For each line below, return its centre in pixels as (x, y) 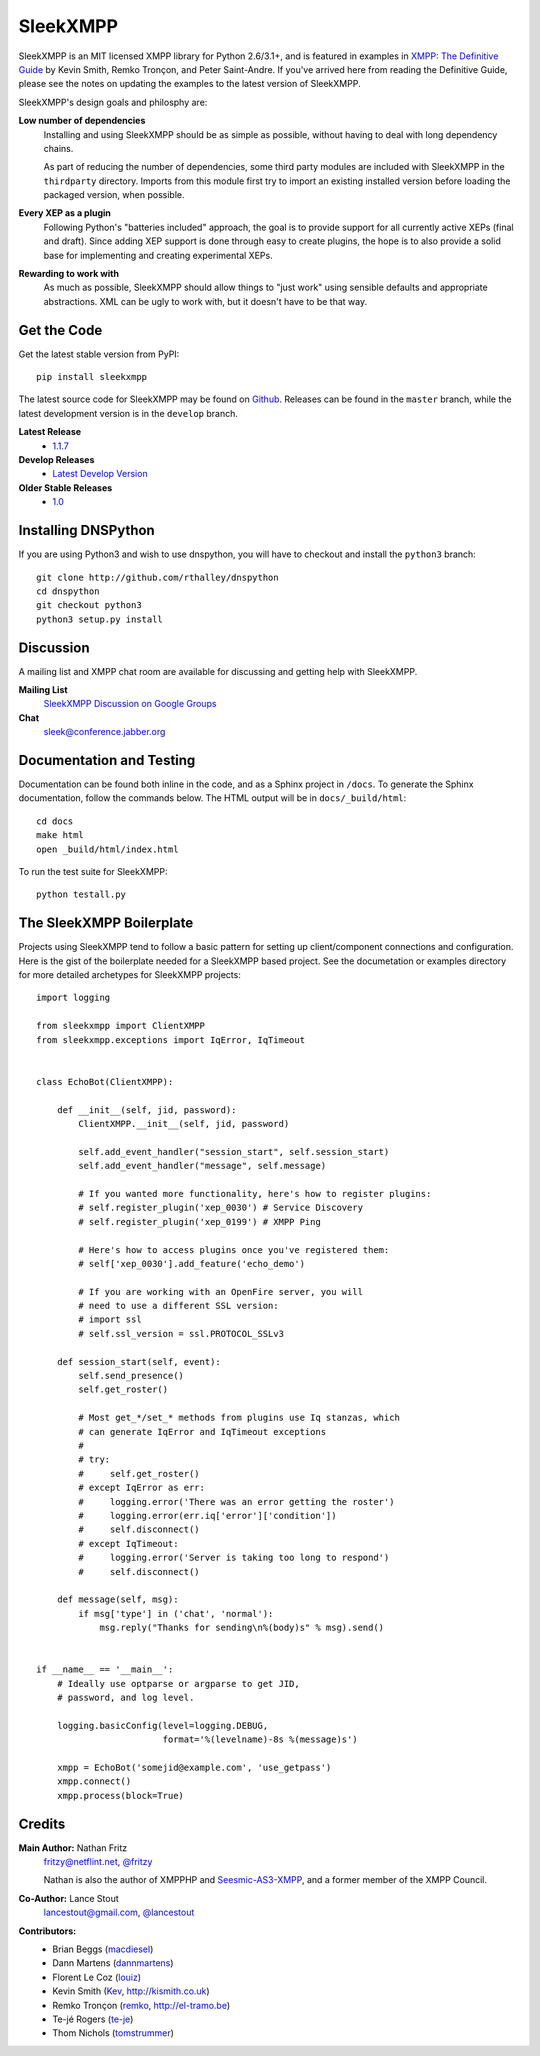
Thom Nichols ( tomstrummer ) (113, 2033)
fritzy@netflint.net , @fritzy (98, 1862)
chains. (58, 148)
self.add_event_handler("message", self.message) (202, 1166)
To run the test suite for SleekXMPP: (93, 872)
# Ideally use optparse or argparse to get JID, (178, 1683)
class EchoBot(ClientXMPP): (105, 1081)
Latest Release (50, 432)
